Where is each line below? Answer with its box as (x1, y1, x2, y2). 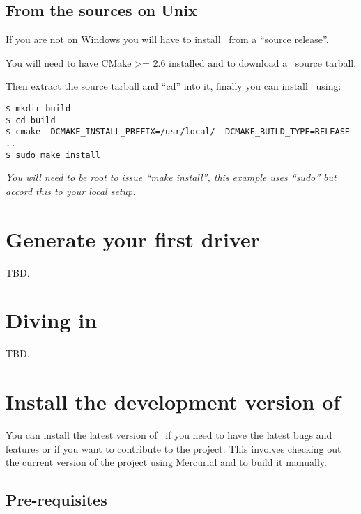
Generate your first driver (6, 224, 261, 253)
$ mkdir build (6, 103, 71, 114)
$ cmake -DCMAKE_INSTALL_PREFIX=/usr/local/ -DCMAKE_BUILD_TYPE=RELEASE (6, 127, 350, 137)
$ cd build (6, 115, 56, 125)
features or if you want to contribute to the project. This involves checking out (6, 441, 341, 455)
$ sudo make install (6, 150, 101, 160)
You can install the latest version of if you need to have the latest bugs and (6, 428, 332, 442)
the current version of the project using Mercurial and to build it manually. (6, 455, 327, 469)
